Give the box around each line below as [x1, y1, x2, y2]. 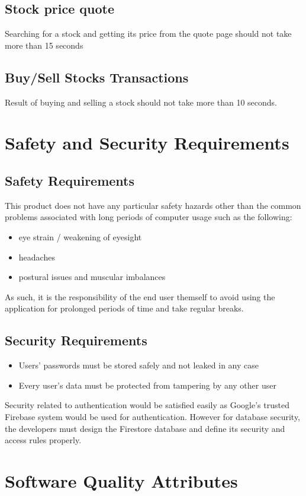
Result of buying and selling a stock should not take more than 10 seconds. [5, 96, 277, 108]
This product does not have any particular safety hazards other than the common [5, 199, 301, 211]
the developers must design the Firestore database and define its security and [5, 422, 285, 434]
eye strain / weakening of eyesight [18, 230, 142, 243]
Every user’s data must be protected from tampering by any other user [18, 379, 276, 391]
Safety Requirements [5, 171, 135, 189]
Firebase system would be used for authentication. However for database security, [5, 410, 300, 422]
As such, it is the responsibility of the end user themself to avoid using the [5, 290, 275, 303]
